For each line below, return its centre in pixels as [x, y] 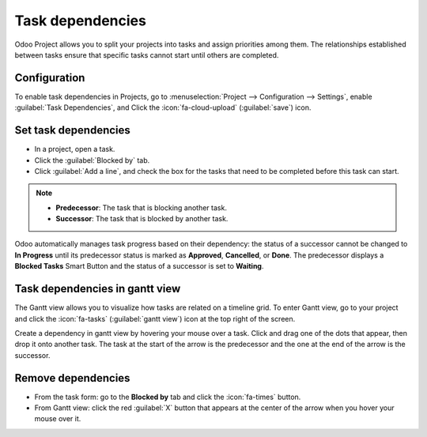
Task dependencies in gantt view [98, 289]
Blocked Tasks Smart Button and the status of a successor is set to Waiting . [139, 266]
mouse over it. [58, 419]
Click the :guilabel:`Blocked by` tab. [92, 160]
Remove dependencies [72, 378]
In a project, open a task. [75, 149]
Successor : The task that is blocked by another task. [142, 219]
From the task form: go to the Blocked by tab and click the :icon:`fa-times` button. [168, 397]
